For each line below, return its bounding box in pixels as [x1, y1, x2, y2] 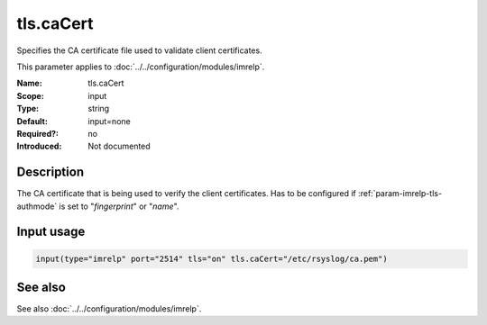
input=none [87, 115, 131, 126]
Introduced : [16, 140, 62, 152]
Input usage [16, 224, 86, 239]
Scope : [16, 90, 44, 101]
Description [16, 165, 85, 180]
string [87, 104, 110, 114]
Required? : [16, 128, 59, 139]
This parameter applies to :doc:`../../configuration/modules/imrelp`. [16, 61, 265, 72]
